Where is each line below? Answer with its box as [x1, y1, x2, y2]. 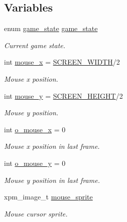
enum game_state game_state [4, 23, 98, 34]
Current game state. [4, 40, 66, 50]
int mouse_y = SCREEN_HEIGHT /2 [4, 90, 123, 101]
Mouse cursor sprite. [4, 208, 68, 218]
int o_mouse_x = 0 [4, 124, 66, 134]
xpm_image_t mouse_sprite [4, 191, 93, 202]
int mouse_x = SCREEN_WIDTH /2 [4, 57, 120, 67]
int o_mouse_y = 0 [4, 157, 66, 168]
